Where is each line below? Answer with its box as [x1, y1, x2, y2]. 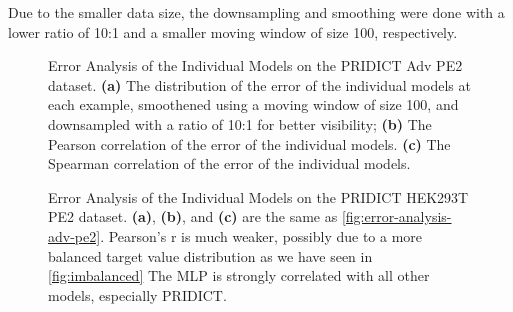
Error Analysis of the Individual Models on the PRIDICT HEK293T [48, 186, 469, 207]
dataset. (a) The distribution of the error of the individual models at [48, 74, 471, 95]
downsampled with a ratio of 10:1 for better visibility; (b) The [48, 113, 432, 134]
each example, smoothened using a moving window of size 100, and [48, 94, 459, 115]
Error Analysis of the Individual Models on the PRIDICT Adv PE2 [48, 55, 463, 76]
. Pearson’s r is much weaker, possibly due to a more [100, 225, 423, 246]
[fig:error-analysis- [341, 206, 452, 227]
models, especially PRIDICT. [48, 284, 227, 305]
